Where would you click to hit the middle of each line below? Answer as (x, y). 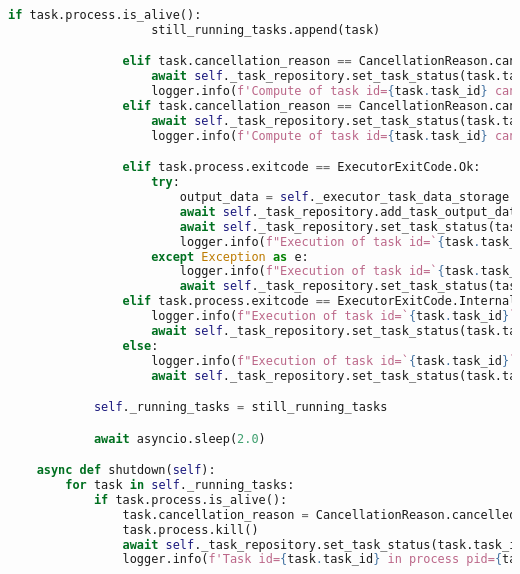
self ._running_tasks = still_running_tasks (240, 407)
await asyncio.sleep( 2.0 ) (179, 438)
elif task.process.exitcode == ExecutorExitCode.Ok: (301, 167)
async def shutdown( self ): (126, 470)
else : (140, 345)
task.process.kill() (190, 529)
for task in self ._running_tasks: (180, 485)
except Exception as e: (230, 256)
